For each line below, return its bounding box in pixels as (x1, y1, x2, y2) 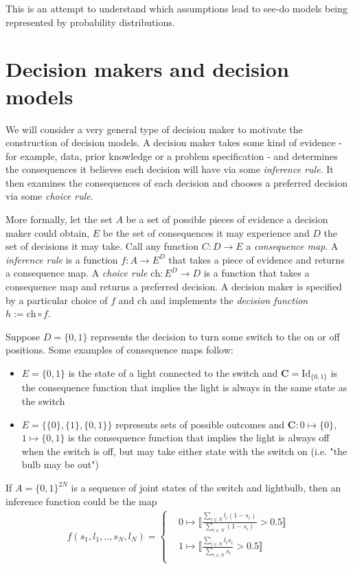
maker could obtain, (5, 225, 90, 240)
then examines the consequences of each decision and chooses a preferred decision (5, 175, 348, 189)
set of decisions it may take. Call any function (5, 239, 198, 253)
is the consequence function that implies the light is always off (68, 430, 330, 445)
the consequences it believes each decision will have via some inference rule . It (5, 162, 334, 176)
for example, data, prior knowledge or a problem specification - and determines (5, 148, 338, 163)
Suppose (5, 329, 41, 343)
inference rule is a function (5, 252, 118, 266)
